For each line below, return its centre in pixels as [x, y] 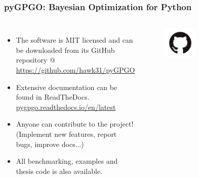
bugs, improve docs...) [50, 144]
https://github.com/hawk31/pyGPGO [75, 70]
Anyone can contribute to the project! [75, 124]
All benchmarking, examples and [67, 161]
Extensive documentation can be [67, 87]
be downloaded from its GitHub [65, 50]
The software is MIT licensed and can [74, 40]
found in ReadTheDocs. [53, 97]
